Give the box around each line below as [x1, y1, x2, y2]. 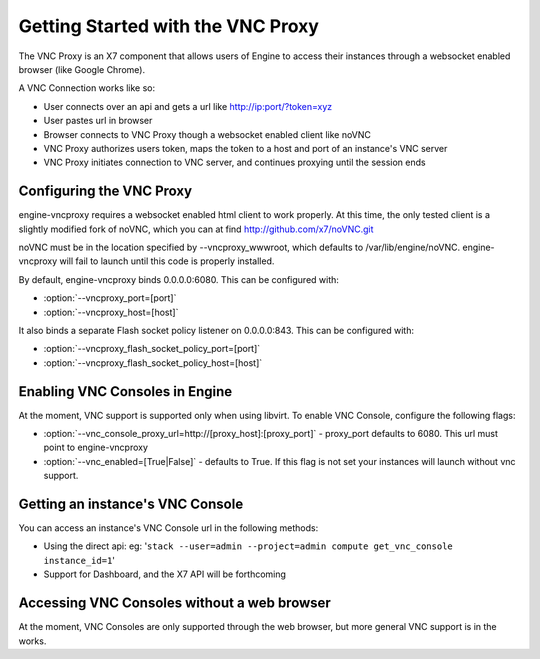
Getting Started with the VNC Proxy [18, 15, 320, 37]
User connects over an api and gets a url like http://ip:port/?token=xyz [43, 100, 333, 112]
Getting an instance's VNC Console [18, 495, 244, 512]
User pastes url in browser [43, 115, 153, 127]
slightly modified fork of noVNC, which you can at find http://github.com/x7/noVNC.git [18, 223, 374, 235]
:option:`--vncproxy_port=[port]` [43, 292, 177, 304]
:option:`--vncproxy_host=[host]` [43, 306, 179, 318]
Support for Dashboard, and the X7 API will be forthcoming [43, 568, 287, 580]
